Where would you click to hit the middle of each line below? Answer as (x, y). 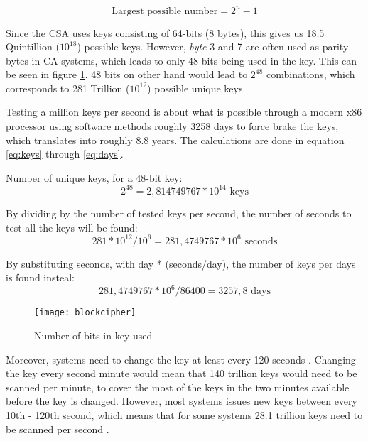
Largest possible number (165, 11)
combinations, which (311, 74)
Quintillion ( (33, 47)
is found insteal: (40, 277)
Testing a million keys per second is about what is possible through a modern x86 (184, 112)
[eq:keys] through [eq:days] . (65, 154)
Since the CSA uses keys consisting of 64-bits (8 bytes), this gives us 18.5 (165, 32)
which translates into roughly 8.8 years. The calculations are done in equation (175, 140)
